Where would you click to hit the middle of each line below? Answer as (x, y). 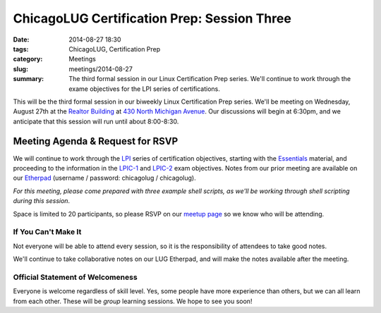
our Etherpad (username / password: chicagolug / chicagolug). (105, 178)
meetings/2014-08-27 (101, 69)
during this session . (42, 201)
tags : (21, 49)
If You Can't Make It (47, 232)
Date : (21, 39)
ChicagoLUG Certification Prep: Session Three (152, 18)
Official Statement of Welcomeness (75, 277)
